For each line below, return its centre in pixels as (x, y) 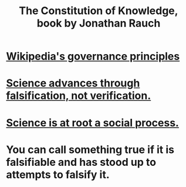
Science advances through (73, 83)
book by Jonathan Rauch (99, 23)
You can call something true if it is (90, 150)
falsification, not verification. (79, 96)
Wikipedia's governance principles (93, 56)
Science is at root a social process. (92, 123)
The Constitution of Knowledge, (99, 11)
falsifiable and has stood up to (81, 162)
